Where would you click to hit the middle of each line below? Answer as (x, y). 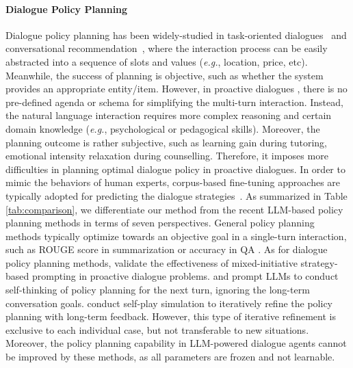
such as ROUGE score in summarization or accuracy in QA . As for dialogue (167, 249)
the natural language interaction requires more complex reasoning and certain (169, 115)
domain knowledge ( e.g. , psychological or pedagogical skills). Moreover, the (163, 128)
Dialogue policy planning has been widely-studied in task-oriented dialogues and (176, 35)
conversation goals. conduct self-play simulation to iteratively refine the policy (169, 303)
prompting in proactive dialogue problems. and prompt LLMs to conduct (185, 276)
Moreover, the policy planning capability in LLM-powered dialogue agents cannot (176, 343)
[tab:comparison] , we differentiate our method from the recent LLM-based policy (174, 209)
